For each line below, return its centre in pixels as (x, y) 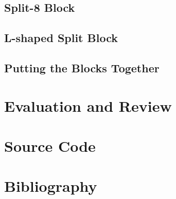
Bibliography (51, 186)
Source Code (50, 145)
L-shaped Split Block (61, 38)
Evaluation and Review (88, 105)
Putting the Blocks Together (82, 67)
